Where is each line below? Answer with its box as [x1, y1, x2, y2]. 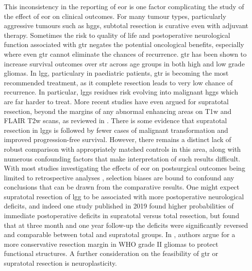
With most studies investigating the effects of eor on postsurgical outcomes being [4, 163, 245, 173]
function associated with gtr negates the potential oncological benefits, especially [4, 39, 244, 49]
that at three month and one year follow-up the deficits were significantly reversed [4, 220, 248, 230]
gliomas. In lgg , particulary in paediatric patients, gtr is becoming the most [4, 68, 229, 78]
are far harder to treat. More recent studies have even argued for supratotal [4, 96, 229, 106]
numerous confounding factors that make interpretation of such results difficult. [4, 153, 240, 163]
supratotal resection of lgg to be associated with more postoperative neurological [4, 191, 244, 201]
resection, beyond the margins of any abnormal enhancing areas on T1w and [4, 106, 232, 116]
